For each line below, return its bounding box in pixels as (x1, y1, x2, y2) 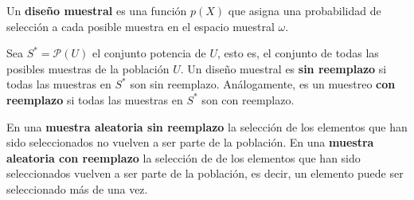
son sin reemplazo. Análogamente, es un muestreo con (130, 76, 396, 92)
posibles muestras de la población (6, 60, 170, 76)
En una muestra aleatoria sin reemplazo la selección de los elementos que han (6, 118, 408, 135)
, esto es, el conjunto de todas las (217, 45, 379, 61)
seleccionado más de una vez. (6, 180, 148, 197)
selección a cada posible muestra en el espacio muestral (6, 18, 275, 34)
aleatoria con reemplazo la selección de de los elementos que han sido (6, 149, 361, 166)
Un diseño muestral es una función (6, 2, 187, 18)
